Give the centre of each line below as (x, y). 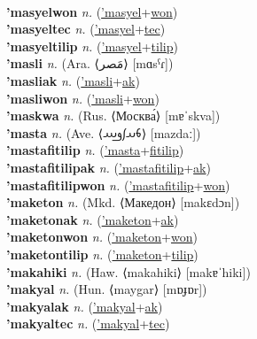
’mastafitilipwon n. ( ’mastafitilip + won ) (118, 185)
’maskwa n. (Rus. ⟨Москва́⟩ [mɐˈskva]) (113, 116)
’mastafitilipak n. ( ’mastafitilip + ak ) (109, 167)
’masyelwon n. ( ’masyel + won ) (92, 11)
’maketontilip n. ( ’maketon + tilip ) (102, 254)
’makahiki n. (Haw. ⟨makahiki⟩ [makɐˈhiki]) (128, 271)
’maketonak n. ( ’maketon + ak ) (93, 219)
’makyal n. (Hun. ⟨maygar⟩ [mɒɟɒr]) (107, 289)
